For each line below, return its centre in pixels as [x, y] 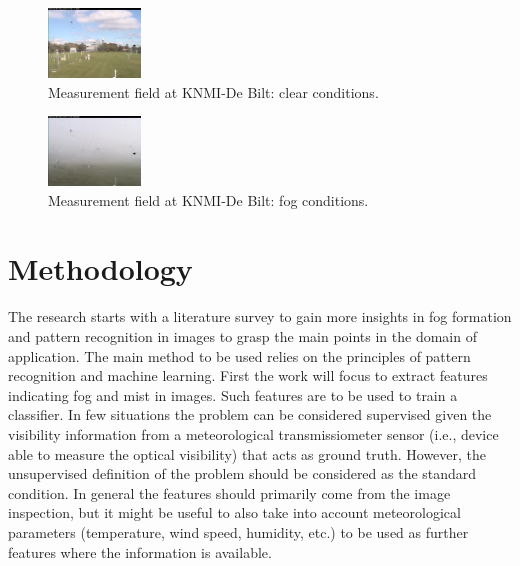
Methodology [100, 268]
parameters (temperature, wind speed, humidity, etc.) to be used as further [238, 531]
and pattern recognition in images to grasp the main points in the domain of [242, 335]
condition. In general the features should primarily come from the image [229, 492]
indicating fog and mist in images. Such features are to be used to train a [233, 394]
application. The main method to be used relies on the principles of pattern [239, 355]
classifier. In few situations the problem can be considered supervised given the [250, 414]
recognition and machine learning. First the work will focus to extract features [248, 375]
